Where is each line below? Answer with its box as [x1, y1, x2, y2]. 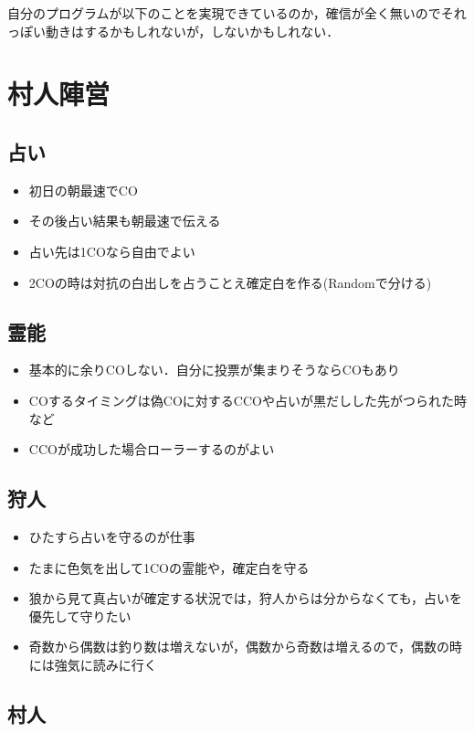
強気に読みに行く [54, 654, 157, 674]
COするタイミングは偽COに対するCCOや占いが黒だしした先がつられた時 [28, 390, 467, 409]
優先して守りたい [28, 606, 132, 625]
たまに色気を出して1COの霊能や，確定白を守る [28, 557, 310, 577]
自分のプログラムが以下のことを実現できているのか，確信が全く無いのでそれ [7, 4, 467, 22]
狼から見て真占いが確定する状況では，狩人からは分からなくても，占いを [28, 589, 463, 608]
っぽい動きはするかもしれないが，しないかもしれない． [7, 21, 340, 40]
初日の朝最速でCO [28, 180, 138, 199]
